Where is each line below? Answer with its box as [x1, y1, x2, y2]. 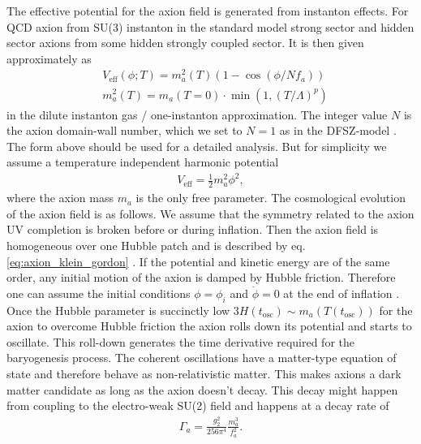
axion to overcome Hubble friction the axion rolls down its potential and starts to [6, 317, 412, 334]
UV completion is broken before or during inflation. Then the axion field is [6, 221, 379, 238]
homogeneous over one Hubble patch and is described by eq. [6, 237, 306, 254]
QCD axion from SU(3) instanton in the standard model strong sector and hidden [6, 18, 415, 35]
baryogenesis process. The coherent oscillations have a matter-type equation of [6, 349, 397, 366]
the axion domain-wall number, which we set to [6, 122, 243, 139]
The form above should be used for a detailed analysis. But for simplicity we [6, 137, 387, 154]
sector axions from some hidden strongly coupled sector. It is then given [6, 34, 364, 51]
